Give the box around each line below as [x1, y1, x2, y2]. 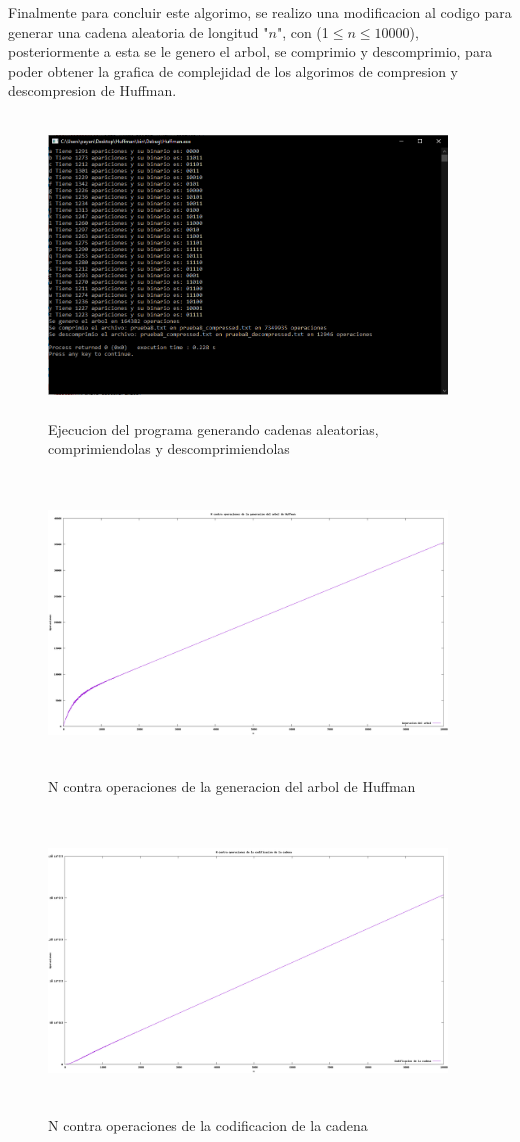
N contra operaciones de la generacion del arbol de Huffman [48, 776, 416, 797]
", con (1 [276, 21, 329, 42]
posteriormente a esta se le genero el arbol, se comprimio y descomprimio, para [8, 41, 493, 62]
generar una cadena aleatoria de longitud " [8, 21, 269, 42]
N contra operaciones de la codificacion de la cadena [48, 1114, 368, 1135]
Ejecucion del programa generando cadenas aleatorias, [48, 418, 379, 439]
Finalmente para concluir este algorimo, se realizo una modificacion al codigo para [8, 2, 512, 22]
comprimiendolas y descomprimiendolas [48, 438, 290, 459]
